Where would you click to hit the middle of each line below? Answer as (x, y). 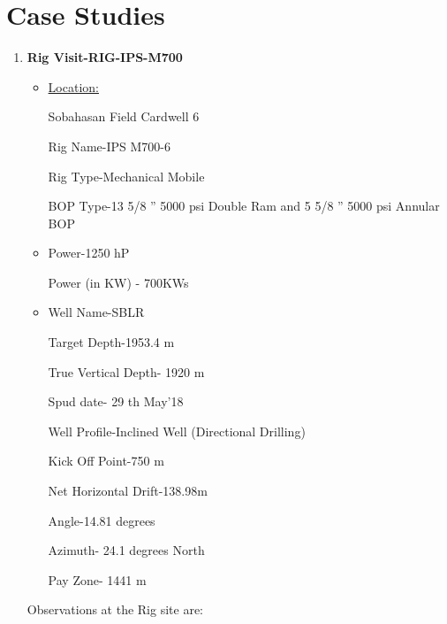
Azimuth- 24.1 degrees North (126, 550)
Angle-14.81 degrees (102, 520)
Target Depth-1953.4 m (111, 342)
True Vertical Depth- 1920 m (126, 371)
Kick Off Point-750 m (106, 461)
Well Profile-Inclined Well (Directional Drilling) (177, 431)
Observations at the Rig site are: (115, 609)
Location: (73, 86)
